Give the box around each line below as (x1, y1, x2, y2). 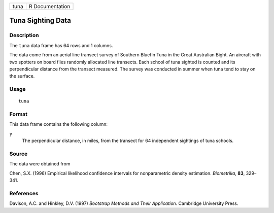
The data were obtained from (9, 161, 71, 167)
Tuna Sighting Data (9, 16, 71, 25)
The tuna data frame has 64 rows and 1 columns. (9, 42, 114, 48)
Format (9, 111, 28, 118)
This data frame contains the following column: (9, 121, 108, 127)
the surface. (9, 73, 35, 79)
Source (9, 150, 28, 157)
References (9, 190, 39, 197)
